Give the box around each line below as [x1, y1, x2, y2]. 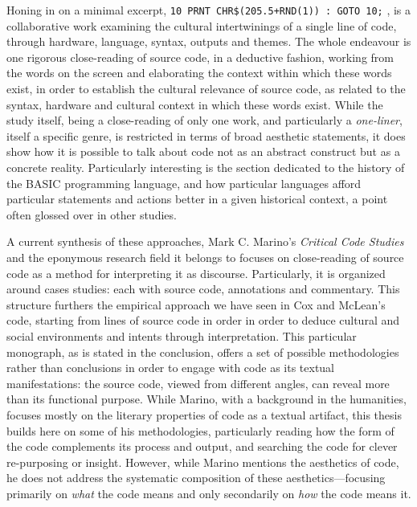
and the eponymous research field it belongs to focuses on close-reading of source [6, 248, 404, 265]
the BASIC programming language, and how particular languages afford [6, 174, 362, 191]
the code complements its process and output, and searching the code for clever [6, 438, 398, 455]
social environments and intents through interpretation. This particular [6, 327, 357, 344]
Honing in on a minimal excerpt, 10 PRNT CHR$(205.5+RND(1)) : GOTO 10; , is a [6, 2, 411, 18]
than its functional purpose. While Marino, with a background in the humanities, [6, 390, 407, 407]
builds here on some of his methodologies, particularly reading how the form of [6, 422, 395, 439]
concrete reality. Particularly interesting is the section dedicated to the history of [6, 159, 405, 175]
